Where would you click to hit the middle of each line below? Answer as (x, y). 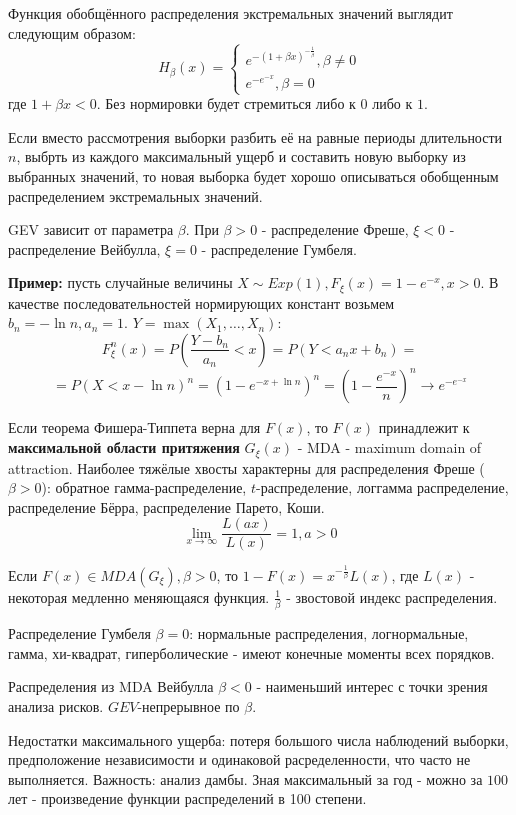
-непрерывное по (188, 705)
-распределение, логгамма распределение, (382, 487)
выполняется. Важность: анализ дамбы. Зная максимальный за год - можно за (245, 778)
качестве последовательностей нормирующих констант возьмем (201, 302)
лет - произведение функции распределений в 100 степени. (187, 798)
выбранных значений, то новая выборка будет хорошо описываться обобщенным (253, 175)
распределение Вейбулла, (84, 248)
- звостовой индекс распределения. (392, 596)
